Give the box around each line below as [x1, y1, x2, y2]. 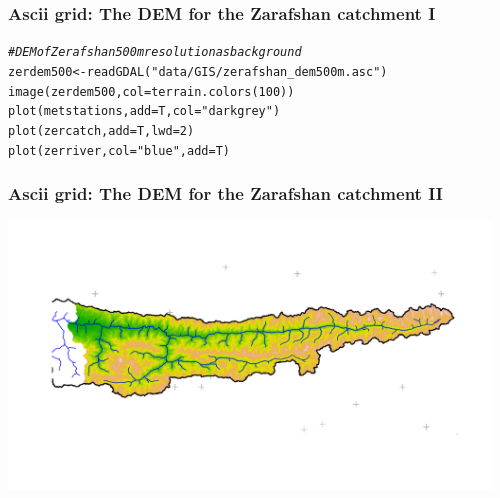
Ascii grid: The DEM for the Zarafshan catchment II [8, 181, 443, 206]
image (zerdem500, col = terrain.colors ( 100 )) [8, 84, 295, 99]
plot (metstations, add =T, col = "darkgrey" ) [8, 104, 281, 119]
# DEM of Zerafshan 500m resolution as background [8, 45, 302, 60]
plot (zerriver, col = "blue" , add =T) [8, 143, 230, 158]
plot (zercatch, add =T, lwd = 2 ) [8, 123, 195, 138]
